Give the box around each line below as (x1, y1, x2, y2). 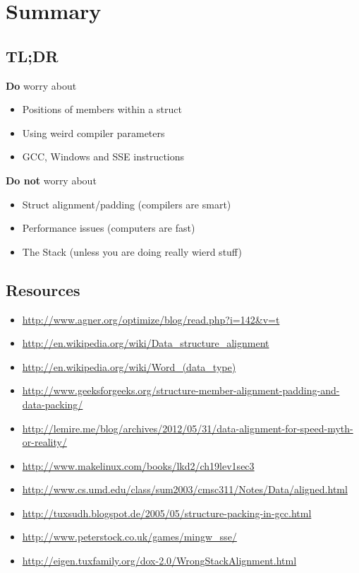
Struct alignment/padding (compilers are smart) (22, 196, 231, 211)
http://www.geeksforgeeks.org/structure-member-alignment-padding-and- (22, 383, 340, 398)
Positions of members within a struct (22, 102, 182, 117)
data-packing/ (22, 396, 83, 411)
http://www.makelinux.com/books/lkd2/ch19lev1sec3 (22, 458, 255, 473)
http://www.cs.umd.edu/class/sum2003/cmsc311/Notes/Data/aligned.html (22, 482, 348, 497)
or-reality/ (22, 435, 67, 449)
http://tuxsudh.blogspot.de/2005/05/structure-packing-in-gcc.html (22, 505, 312, 520)
